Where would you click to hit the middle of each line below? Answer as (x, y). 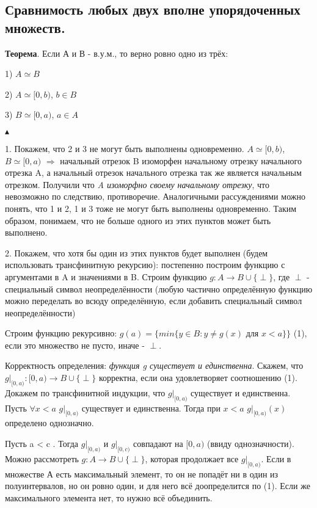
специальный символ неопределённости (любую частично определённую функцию (159, 288)
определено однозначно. (49, 423)
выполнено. (26, 232)
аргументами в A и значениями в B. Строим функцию (106, 276)
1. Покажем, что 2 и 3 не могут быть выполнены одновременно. (125, 148)
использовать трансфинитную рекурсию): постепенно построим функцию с (145, 265)
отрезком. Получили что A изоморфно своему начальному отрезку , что (137, 184)
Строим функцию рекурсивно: (61, 333)
